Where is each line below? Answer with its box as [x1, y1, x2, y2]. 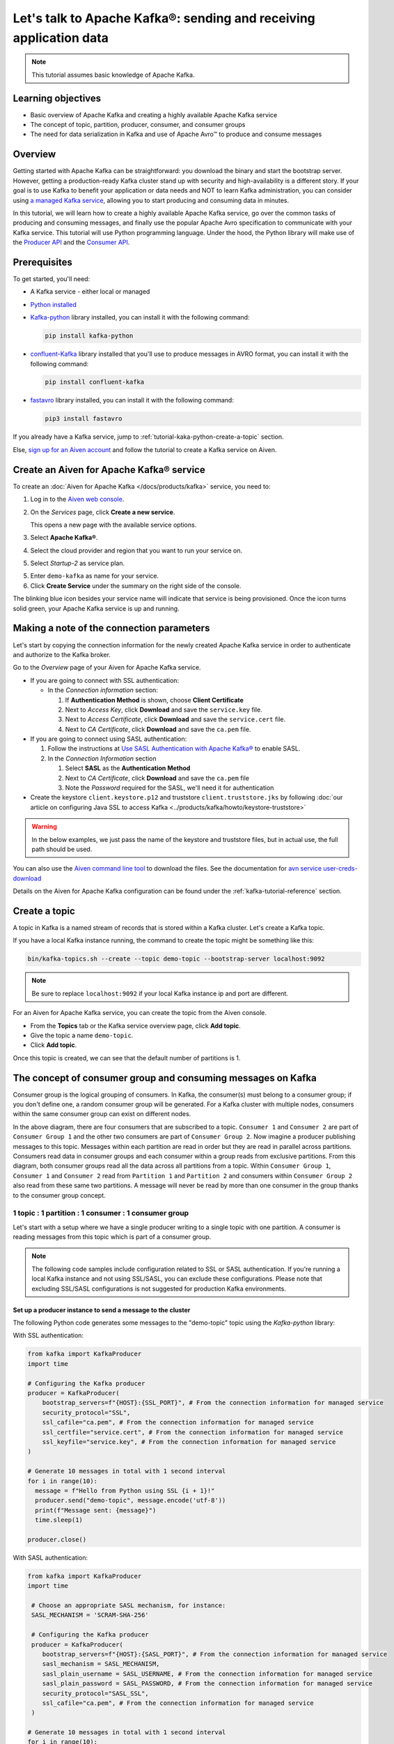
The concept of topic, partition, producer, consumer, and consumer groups [30, 121, 246, 129]
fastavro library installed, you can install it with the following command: [30, 396, 235, 405]
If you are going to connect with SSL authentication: [30, 676, 180, 684]
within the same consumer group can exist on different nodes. [13, 1110, 191, 1118]
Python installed [30, 300, 77, 308]
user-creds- [323, 864, 358, 873]
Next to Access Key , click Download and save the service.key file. [65, 705, 262, 714]
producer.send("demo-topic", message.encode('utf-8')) [35, 1496, 226, 1505]
